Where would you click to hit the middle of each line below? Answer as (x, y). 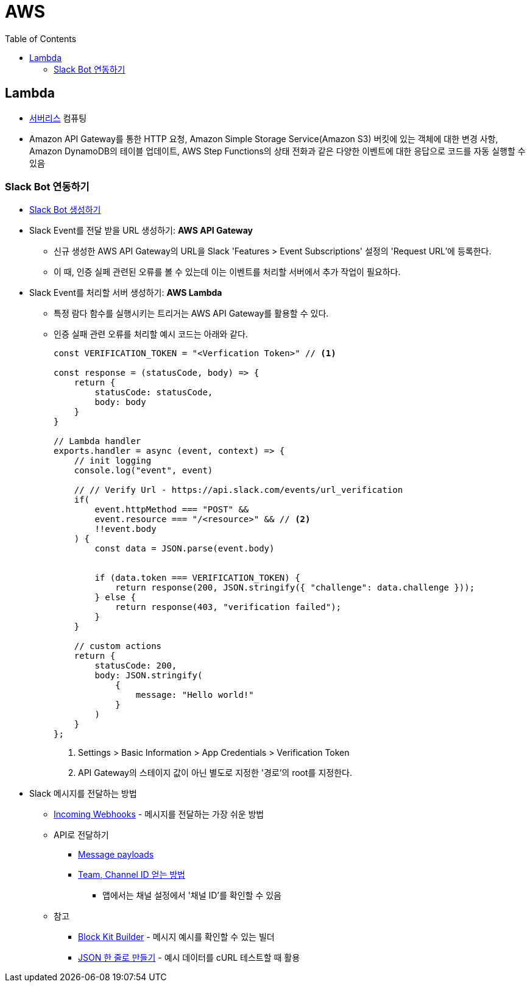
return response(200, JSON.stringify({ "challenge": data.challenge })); (295, 588)
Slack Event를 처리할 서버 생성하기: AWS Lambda (126, 293)
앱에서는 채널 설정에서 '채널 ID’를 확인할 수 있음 (192, 895)
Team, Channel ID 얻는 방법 (132, 875)
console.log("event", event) (143, 471)
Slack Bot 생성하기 (65, 210)
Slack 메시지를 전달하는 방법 (83, 794)
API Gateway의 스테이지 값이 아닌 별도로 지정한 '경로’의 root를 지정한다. (215, 773)
